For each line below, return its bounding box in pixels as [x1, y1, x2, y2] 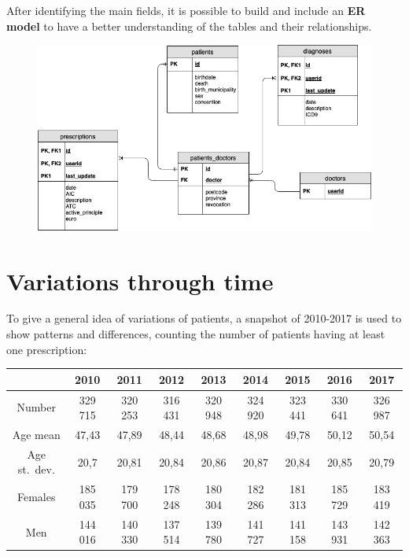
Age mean [12, 426, 61, 443]
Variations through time [6, 264, 274, 297]
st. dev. [17, 461, 55, 478]
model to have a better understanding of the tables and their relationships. [6, 17, 372, 34]
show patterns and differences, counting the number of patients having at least [6, 326, 385, 342]
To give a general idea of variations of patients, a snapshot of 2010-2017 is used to [6, 310, 402, 326]
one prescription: [6, 341, 87, 357]
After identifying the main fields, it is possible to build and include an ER [6, 2, 366, 18]
